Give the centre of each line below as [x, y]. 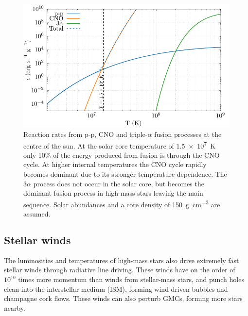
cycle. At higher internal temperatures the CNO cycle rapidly [115, 164]
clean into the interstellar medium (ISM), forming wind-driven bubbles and [116, 289]
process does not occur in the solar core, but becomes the [119, 183]
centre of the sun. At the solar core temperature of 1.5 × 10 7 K [120, 145]
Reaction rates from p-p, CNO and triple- [86, 134]
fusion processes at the [188, 134]
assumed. [37, 214]
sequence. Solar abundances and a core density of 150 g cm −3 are [122, 203]
